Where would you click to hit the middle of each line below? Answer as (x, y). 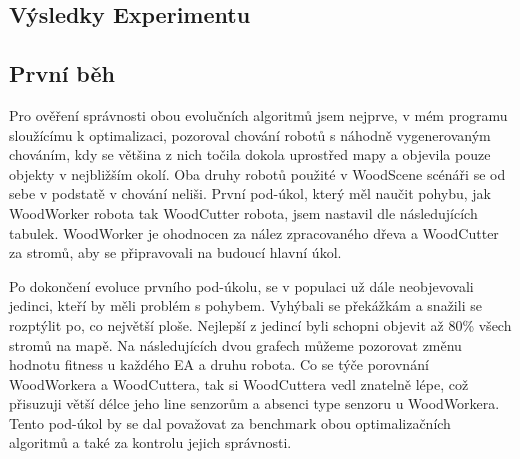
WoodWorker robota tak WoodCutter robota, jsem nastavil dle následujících (243, 212)
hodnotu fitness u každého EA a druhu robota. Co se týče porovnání (219, 364)
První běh (62, 73)
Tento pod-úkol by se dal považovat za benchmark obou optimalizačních (230, 422)
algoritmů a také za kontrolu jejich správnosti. (150, 442)
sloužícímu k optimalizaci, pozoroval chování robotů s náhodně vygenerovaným (250, 134)
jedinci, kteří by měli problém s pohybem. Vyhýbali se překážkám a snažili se (245, 305)
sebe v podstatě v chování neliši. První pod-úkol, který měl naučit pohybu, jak (250, 193)
